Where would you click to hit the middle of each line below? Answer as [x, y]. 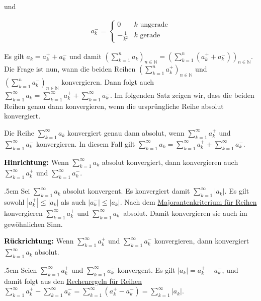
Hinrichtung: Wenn [36, 162]
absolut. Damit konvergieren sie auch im [185, 213]
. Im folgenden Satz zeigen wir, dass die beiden [182, 95]
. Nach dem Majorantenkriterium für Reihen [188, 201]
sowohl [14, 201]
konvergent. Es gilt [146, 269]
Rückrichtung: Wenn [39, 241]
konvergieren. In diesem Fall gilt [85, 143]
